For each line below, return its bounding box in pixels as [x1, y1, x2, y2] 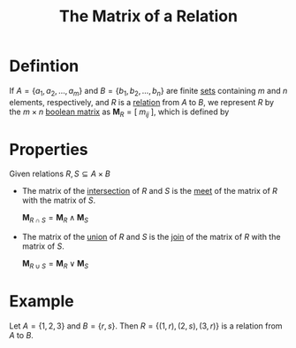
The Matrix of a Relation [58, 6, 239, 27]
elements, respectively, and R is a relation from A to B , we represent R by [9, 97, 275, 107]
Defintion [9, 56, 80, 76]
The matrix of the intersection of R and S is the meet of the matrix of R [21, 186, 278, 197]
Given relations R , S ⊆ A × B [9, 168, 110, 179]
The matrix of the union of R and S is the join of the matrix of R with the [21, 232, 281, 243]
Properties [9, 139, 88, 159]
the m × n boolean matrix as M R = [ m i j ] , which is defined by [9, 106, 230, 119]
